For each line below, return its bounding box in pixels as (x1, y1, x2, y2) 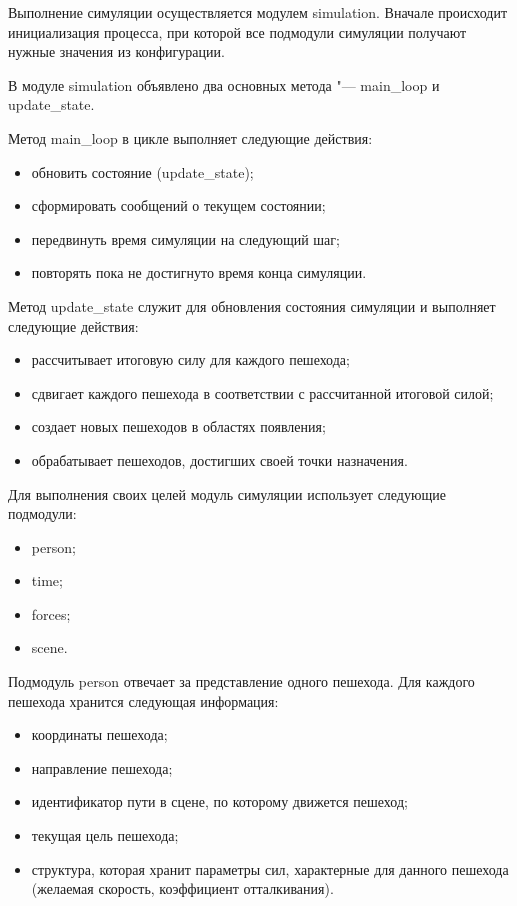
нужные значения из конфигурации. (8, 41, 225, 62)
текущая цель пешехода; (31, 825, 179, 846)
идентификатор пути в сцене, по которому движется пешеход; (31, 791, 408, 812)
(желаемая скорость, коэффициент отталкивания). (31, 878, 334, 899)
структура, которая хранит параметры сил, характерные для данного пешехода (31, 858, 509, 879)
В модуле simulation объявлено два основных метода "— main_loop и (8, 74, 440, 95)
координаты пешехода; (31, 724, 168, 745)
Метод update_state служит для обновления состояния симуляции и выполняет (8, 295, 496, 316)
